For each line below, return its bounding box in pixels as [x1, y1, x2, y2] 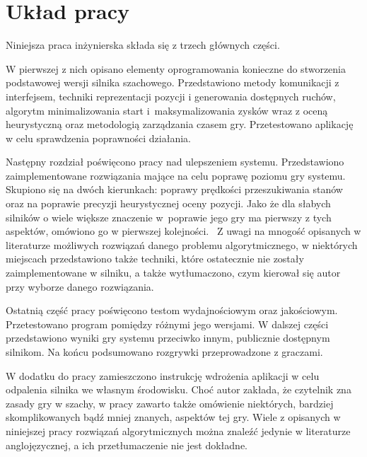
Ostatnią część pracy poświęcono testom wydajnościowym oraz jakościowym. [6, 303, 338, 318]
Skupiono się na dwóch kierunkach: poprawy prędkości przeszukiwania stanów [6, 182, 343, 197]
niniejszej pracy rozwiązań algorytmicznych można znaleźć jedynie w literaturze [6, 423, 351, 438]
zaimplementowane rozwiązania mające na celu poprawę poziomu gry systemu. [6, 168, 346, 183]
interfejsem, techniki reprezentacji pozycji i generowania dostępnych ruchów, [6, 88, 336, 103]
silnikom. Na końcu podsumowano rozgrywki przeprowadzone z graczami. [6, 345, 323, 359]
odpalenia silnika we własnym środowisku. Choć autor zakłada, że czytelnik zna [6, 382, 351, 397]
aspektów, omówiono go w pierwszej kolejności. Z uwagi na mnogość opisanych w [6, 224, 361, 238]
